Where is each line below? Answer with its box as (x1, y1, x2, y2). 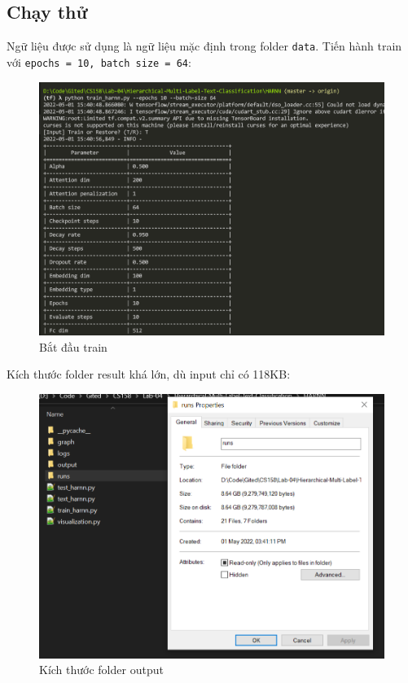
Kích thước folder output (39, 661, 164, 678)
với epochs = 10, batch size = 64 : (7, 53, 191, 70)
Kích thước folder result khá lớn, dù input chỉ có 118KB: (7, 366, 291, 383)
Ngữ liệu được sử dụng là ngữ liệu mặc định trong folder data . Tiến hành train (7, 37, 402, 55)
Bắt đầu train (39, 338, 107, 355)
